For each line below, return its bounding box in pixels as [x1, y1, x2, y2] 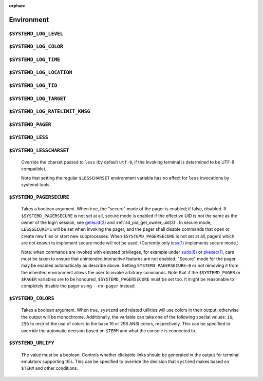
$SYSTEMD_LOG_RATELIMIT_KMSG [9, 108, 90, 115]
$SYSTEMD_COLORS [9, 295, 55, 302]
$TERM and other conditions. [21, 365, 78, 371]
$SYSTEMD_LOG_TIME [9, 56, 60, 63]
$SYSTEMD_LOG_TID [9, 82, 57, 89]
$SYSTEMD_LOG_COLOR [9, 43, 63, 50]
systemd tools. [21, 182, 51, 188]
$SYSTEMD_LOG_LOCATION [9, 69, 73, 76]
